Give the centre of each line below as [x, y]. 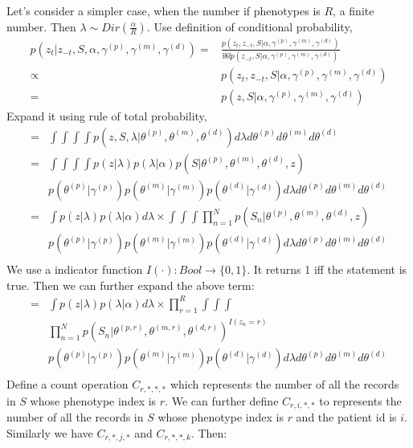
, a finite [354, 10]
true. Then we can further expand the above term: [131, 285]
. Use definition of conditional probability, [249, 26]
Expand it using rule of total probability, [107, 116]
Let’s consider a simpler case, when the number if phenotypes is [164, 10]
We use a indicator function [75, 269]
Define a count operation [67, 384]
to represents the [360, 400]
